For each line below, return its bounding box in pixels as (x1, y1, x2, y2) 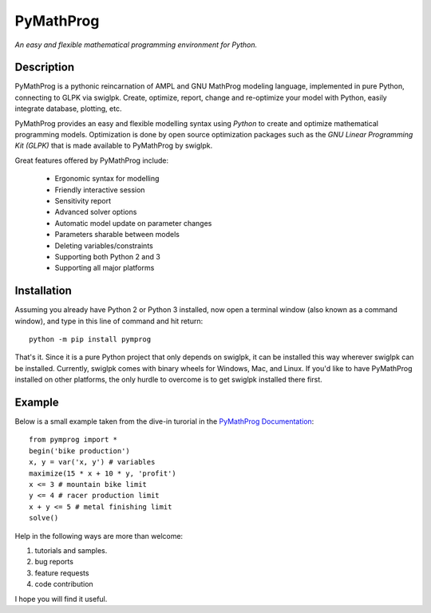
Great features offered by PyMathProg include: (14, 156, 169, 165)
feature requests (34, 568, 89, 578)
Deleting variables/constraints (54, 240, 153, 251)
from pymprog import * (29, 435, 118, 445)
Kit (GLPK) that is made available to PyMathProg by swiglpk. (14, 140, 213, 151)
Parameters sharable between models (54, 230, 180, 239)
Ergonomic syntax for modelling (54, 174, 160, 184)
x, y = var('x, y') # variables (29, 457, 156, 467)
